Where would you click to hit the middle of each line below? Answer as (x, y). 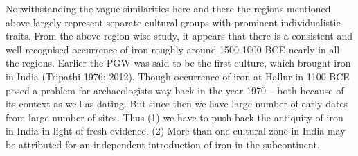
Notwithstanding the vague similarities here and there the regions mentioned (168, 8)
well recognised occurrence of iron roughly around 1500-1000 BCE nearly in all (173, 49)
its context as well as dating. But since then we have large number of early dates (177, 104)
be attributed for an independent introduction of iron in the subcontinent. (163, 144)
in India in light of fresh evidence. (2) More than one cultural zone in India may (176, 131)
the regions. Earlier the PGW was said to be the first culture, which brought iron (178, 63)
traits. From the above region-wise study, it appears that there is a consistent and (179, 36)
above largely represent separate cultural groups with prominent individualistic (173, 22)
